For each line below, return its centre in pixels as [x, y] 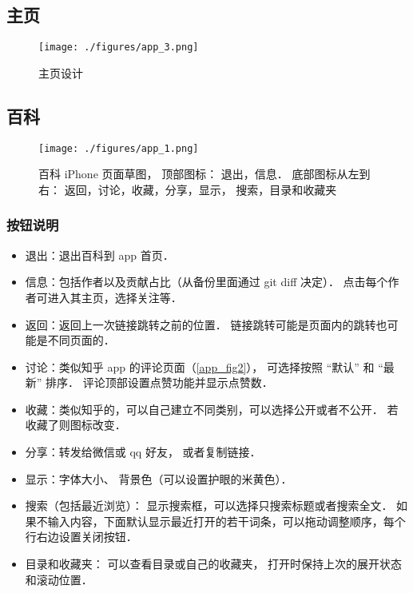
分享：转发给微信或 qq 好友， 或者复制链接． [143, 452]
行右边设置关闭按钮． [81, 537]
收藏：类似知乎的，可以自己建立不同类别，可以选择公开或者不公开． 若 [212, 409]
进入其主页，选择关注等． [115, 297]
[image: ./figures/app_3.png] [119, 48]
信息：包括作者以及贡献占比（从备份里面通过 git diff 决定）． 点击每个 [206, 282]
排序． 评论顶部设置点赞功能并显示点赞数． [159, 382]
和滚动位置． [59, 579]
